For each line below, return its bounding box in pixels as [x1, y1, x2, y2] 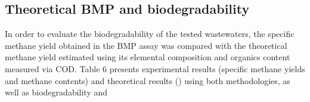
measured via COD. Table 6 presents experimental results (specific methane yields [5, 62, 305, 75]
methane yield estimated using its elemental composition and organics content [5, 51, 290, 63]
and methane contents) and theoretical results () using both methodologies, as [5, 74, 290, 86]
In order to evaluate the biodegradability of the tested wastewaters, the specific [5, 27, 294, 40]
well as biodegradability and [5, 86, 108, 98]
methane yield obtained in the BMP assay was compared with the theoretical [5, 39, 287, 51]
